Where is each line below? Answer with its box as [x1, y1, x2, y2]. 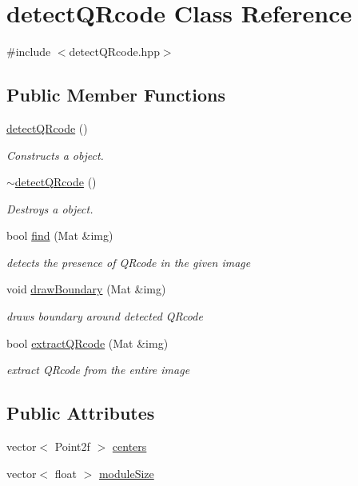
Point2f [54, 438, 90, 455]
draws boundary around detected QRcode [6, 308, 203, 325]
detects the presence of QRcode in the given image [6, 253, 251, 270]
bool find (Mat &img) [6, 227, 113, 244]
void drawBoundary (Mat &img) [6, 281, 166, 297]
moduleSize [98, 464, 154, 481]
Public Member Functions [6, 82, 225, 107]
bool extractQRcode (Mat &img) [6, 334, 169, 351]
